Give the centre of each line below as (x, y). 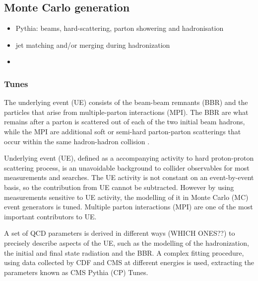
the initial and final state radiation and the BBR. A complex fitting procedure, (124, 252)
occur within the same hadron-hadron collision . (77, 141)
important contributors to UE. (50, 216)
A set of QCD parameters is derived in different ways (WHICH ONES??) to (120, 233)
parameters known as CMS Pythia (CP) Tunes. (76, 272)
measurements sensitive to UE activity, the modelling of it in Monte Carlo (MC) (126, 197)
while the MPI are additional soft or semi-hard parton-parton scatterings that (123, 131)
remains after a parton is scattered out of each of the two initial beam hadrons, (125, 122)
